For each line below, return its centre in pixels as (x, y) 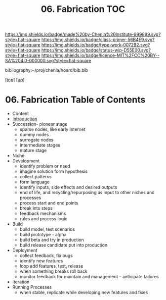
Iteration (21, 282)
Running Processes (32, 287)
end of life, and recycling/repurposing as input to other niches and (87, 193)
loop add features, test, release (51, 266)
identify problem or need (45, 166)
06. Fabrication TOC (83, 9)
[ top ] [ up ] (15, 80)
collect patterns (36, 177)
